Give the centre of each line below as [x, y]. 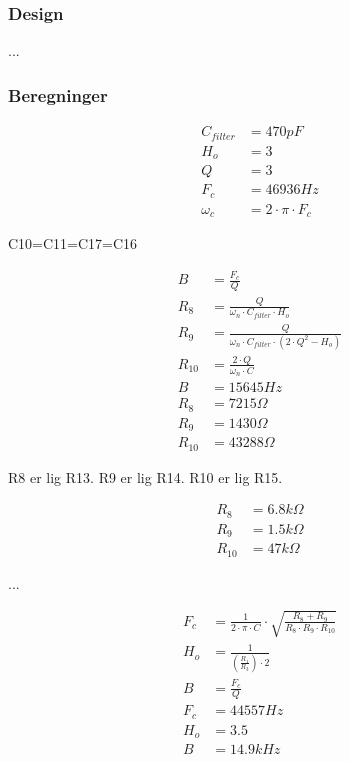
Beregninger [58, 94]
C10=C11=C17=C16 [73, 243]
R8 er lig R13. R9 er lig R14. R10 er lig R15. [145, 476]
